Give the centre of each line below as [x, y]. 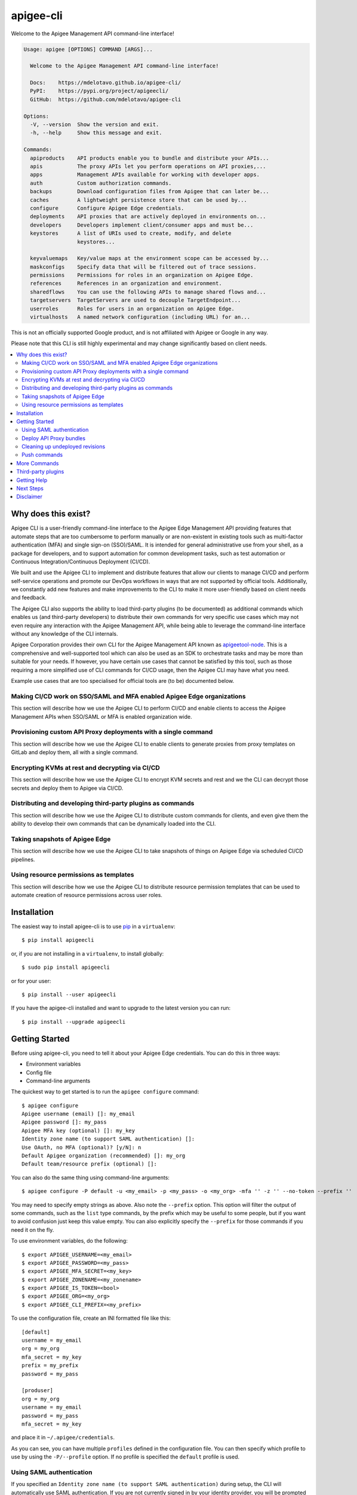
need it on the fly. [33, 1229]
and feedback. [29, 597]
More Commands [38, 463]
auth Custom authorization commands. [101, 183]
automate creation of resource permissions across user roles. [87, 895]
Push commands [42, 455]
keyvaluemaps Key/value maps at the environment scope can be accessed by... [150, 258]
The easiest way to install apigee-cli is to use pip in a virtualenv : [93, 926]
